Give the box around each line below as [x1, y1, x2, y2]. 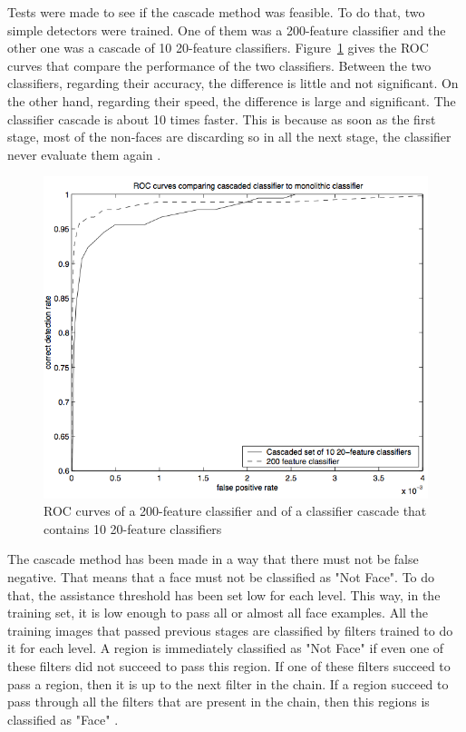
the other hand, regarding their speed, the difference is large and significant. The [7, 91, 456, 110]
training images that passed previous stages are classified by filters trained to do [7, 620, 453, 639]
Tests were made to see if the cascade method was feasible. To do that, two [7, 3, 425, 21]
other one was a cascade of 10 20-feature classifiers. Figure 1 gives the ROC [7, 38, 429, 57]
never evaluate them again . [7, 144, 161, 163]
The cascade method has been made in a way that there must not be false [7, 549, 419, 569]
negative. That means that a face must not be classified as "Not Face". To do [7, 568, 435, 587]
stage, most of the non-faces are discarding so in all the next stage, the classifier [7, 127, 451, 146]
